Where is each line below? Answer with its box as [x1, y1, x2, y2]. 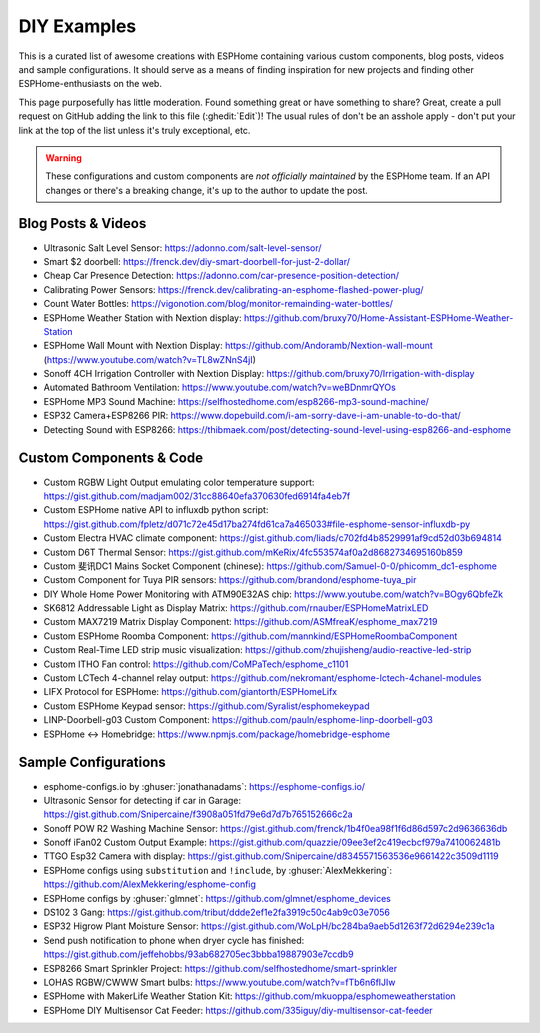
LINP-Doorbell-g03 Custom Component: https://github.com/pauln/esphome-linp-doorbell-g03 [43, 714, 434, 726]
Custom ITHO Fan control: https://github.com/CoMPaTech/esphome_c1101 [43, 658, 349, 670]
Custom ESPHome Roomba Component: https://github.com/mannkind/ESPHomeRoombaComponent [43, 630, 458, 642]
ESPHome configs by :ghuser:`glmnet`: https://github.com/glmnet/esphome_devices [43, 892, 392, 904]
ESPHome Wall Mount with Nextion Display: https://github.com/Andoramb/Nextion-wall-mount [43, 340, 434, 352]
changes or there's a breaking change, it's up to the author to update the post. [45, 184, 369, 196]
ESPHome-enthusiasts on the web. [18, 78, 162, 90]
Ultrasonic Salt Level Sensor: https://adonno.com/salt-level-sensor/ [43, 241, 322, 254]
